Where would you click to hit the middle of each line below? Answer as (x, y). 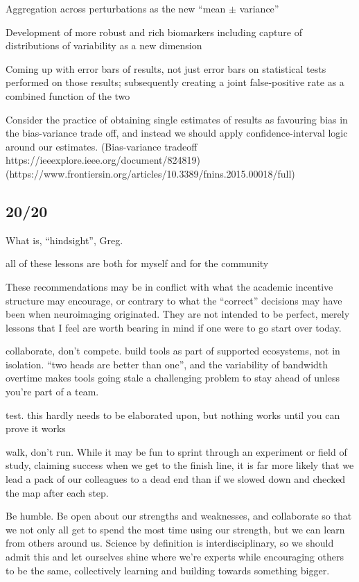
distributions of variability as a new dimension (104, 45)
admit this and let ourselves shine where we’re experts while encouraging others (175, 557)
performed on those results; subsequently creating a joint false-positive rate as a (175, 82)
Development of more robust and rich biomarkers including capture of (154, 32)
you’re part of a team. (52, 392)
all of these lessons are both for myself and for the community (137, 263)
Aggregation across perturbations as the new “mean (116, 8)
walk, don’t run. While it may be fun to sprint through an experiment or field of (176, 451)
